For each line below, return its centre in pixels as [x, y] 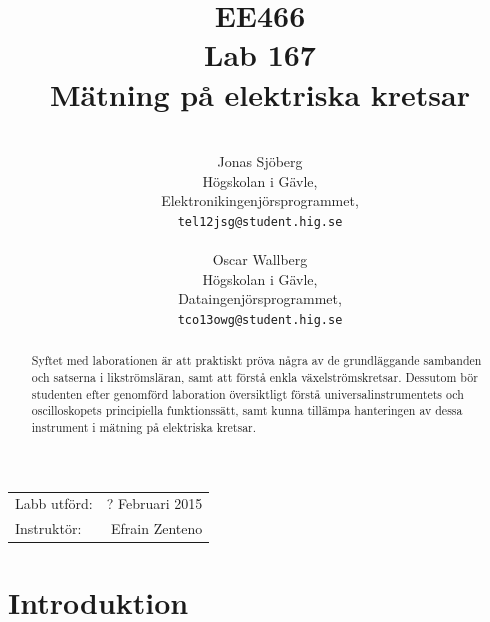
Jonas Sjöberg [260, 161]
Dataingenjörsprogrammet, [260, 298]
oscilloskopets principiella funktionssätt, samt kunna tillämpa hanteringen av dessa [247, 410]
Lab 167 [260, 54]
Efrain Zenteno [156, 528]
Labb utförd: [54, 503]
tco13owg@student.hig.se [260, 319]
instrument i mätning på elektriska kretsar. [144, 426]
